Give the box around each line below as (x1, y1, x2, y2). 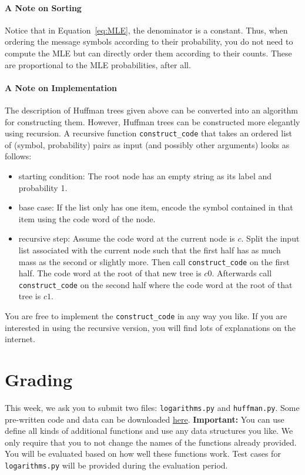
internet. (5, 333, 35, 345)
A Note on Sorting (5, 1, 82, 14)
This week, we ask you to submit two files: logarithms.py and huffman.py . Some (5, 402, 300, 414)
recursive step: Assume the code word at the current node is (18, 232, 235, 245)
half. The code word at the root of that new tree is (18, 267, 202, 279)
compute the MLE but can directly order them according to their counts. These (5, 46, 292, 59)
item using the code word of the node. (18, 212, 156, 225)
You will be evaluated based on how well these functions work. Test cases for (5, 447, 281, 460)
